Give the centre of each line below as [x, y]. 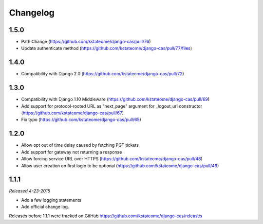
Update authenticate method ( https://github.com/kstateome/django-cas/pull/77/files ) [107, 48]
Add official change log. [45, 207]
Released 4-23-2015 [30, 191]
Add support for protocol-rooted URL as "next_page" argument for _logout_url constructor [112, 106]
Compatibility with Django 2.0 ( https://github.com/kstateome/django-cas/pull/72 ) [103, 74]
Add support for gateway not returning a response [72, 152]
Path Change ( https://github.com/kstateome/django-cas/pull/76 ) [86, 42]
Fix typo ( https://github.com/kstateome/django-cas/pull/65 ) [81, 120]
